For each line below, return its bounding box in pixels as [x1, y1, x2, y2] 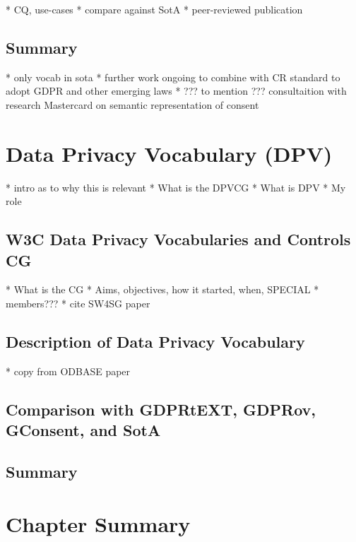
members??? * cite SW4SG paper [6, 296, 150, 311]
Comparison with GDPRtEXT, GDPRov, [6, 398, 316, 420]
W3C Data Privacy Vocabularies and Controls [6, 228, 351, 250]
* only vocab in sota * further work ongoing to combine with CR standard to [6, 69, 340, 84]
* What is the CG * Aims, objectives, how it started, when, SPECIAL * [6, 282, 319, 297]
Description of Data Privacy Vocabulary [6, 331, 305, 353]
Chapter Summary [6, 509, 191, 538]
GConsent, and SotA [6, 419, 161, 441]
